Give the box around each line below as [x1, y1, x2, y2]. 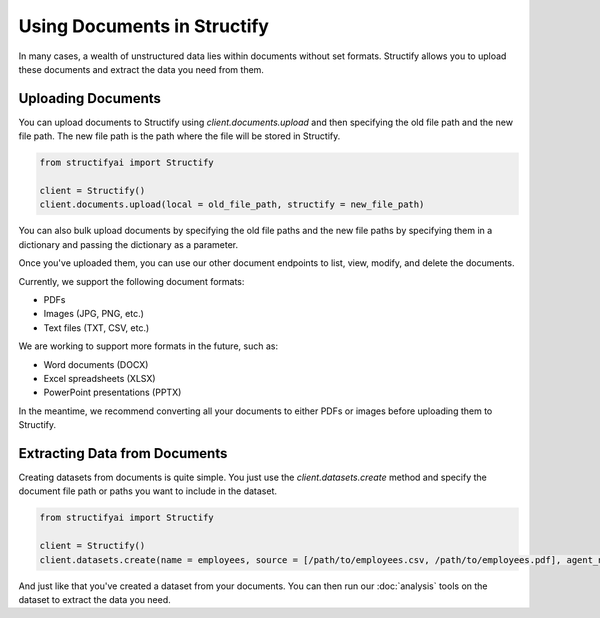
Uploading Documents [18, 90, 162, 107]
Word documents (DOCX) [43, 358, 149, 370]
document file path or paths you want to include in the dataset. [18, 485, 277, 497]
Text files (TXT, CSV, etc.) [43, 321, 150, 334]
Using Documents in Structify [18, 15, 270, 37]
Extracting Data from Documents [18, 445, 228, 462]
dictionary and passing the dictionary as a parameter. [18, 238, 239, 250]
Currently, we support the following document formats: [18, 275, 245, 287]
